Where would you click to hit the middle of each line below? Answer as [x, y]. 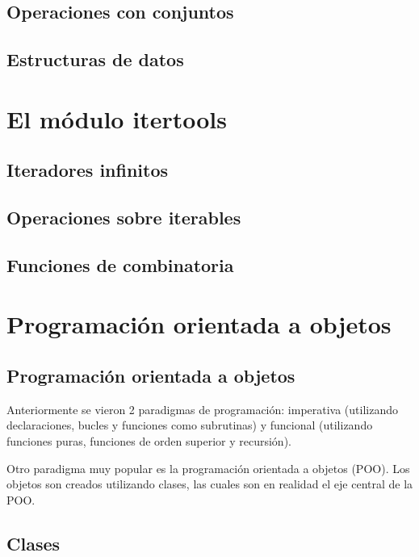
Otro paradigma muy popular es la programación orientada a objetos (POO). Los [208, 468]
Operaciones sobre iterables [124, 218]
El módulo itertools [117, 118]
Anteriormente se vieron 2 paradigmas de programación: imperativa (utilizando [202, 409]
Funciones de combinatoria [120, 264]
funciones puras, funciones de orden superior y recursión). [149, 441]
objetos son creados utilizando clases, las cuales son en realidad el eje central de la [210, 484]
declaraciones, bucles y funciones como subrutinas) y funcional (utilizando [190, 425]
